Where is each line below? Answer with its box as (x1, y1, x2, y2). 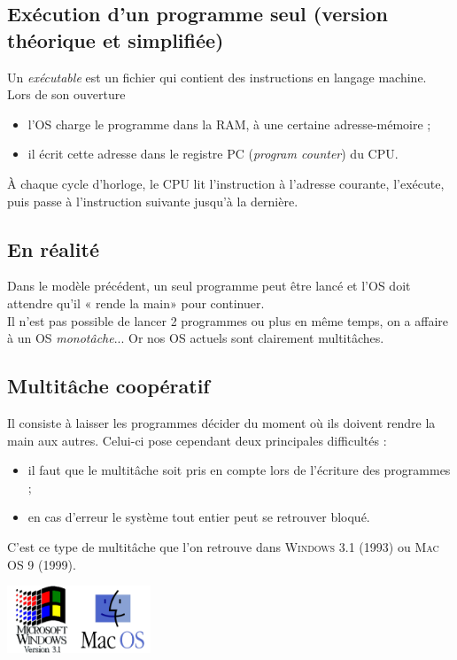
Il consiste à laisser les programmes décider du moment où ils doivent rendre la (7, 413, 436, 431)
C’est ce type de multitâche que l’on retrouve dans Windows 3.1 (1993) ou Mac (7, 537, 439, 555)
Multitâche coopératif (7, 372, 210, 400)
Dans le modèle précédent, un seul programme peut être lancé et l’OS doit (7, 276, 411, 295)
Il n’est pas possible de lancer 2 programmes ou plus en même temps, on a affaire (7, 311, 449, 330)
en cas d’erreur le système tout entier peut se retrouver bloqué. (27, 508, 370, 526)
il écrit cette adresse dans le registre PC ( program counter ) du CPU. (27, 144, 399, 163)
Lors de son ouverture (7, 85, 126, 104)
